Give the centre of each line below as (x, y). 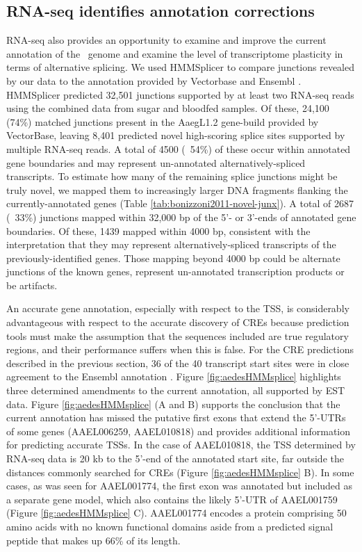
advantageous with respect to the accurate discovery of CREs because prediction (178, 322)
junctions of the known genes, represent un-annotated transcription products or (175, 271)
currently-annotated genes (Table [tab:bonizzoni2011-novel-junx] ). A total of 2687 (180, 203)
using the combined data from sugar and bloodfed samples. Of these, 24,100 (168, 108)
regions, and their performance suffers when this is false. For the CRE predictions (180, 349)
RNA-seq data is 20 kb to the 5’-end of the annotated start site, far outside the (175, 458)
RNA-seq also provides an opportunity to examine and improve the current (166, 40)
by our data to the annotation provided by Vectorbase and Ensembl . (154, 80)
